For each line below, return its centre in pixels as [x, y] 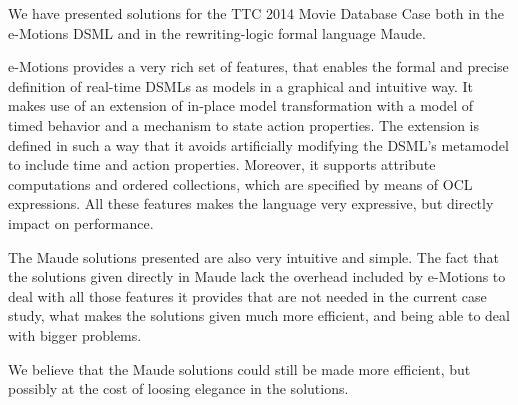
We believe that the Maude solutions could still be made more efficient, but [239, 368]
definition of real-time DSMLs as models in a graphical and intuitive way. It [241, 85]
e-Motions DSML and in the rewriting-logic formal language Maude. [217, 32]
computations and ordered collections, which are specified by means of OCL [240, 183]
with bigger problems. [75, 334]
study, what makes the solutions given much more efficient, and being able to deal [259, 315]
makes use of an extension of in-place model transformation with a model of [241, 105]
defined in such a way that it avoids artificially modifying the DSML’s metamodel [258, 144]
